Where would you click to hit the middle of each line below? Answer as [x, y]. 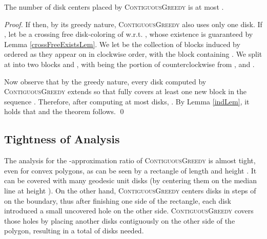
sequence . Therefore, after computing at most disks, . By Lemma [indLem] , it [127, 101]
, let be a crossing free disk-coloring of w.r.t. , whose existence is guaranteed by [129, 34]
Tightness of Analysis [62, 139]
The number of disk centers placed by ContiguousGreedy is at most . [114, 7]
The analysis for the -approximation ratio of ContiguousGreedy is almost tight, [130, 160]
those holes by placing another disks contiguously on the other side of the [120, 220]
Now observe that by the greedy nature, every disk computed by [105, 81]
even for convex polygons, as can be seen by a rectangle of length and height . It [130, 170]
